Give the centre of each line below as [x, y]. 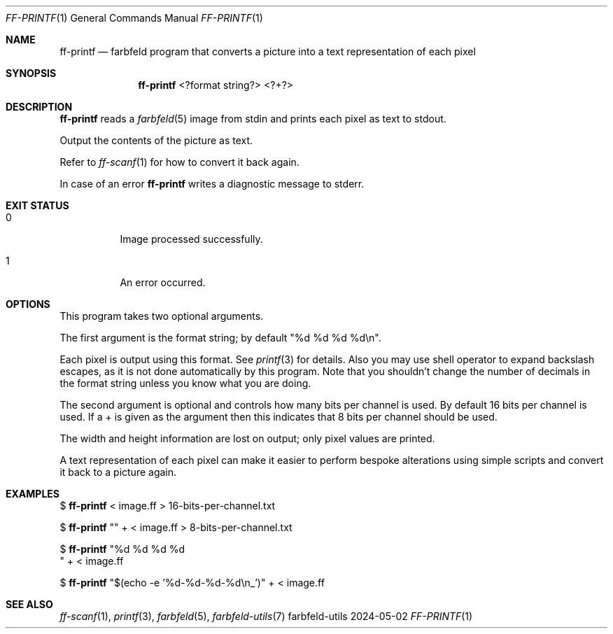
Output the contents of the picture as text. [156, 140]
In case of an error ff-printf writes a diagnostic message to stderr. [212, 184]
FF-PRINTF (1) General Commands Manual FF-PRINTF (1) [134, 18]
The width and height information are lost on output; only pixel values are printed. [247, 438]
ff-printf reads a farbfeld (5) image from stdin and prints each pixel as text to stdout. [253, 119]
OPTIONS [28, 304]
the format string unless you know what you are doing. [185, 383]
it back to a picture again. [118, 472]
